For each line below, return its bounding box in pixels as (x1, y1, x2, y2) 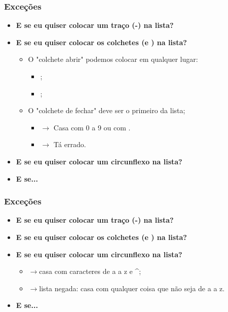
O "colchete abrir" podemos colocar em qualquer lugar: (28, 54, 198, 64)
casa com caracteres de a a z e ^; (39, 266, 141, 276)
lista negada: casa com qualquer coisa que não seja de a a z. (39, 283, 225, 293)
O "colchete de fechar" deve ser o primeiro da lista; (28, 105, 185, 116)
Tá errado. (53, 139, 86, 150)
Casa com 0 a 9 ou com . (53, 122, 131, 132)
